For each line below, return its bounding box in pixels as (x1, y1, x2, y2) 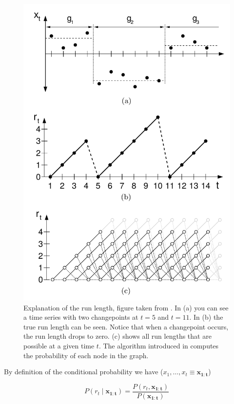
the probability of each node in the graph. (23, 350, 149, 360)
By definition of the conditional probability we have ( (4, 366, 163, 377)
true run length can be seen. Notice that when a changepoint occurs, (23, 321, 229, 331)
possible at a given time (23, 340, 95, 350)
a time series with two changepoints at (23, 312, 138, 322)
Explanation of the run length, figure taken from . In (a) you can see (23, 302, 229, 312)
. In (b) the (189, 312, 223, 322)
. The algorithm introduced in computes (98, 340, 219, 350)
